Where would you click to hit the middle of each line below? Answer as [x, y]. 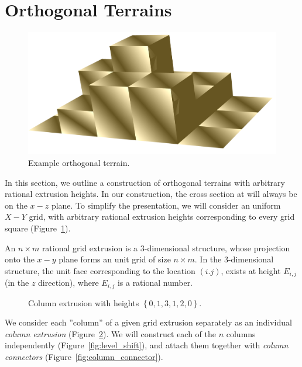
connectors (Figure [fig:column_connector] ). [84, 357]
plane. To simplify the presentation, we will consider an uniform [166, 205]
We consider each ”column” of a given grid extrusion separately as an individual [148, 322]
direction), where [68, 283]
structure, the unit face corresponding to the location [100, 270]
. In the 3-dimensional [234, 259]
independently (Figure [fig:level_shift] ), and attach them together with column [147, 345]
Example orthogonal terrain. [79, 163]
